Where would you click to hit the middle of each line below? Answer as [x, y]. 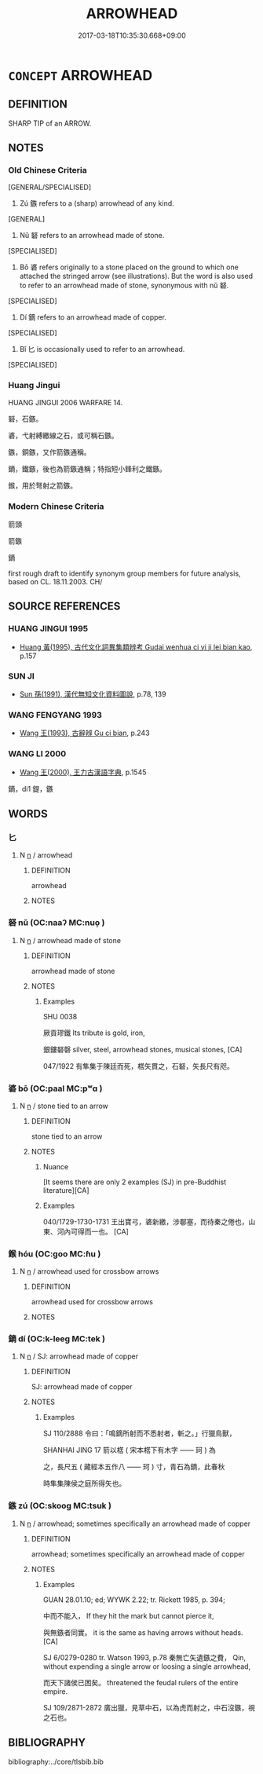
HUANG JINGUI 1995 [48, 629]
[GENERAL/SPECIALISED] [50, 187]
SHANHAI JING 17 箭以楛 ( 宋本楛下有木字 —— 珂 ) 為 [129, 1450]
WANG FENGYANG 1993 [55, 715]
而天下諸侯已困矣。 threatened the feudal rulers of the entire [141, 1682]
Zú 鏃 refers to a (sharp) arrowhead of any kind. [97, 203]
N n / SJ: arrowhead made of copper [79, 1356]
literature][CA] [66, 1190]
